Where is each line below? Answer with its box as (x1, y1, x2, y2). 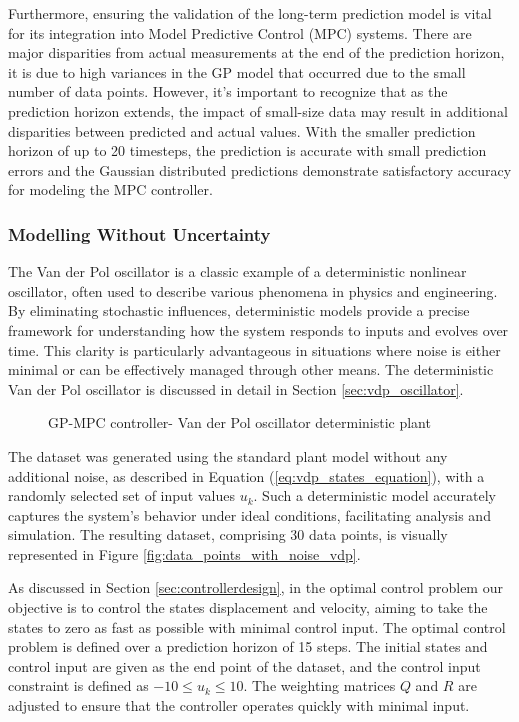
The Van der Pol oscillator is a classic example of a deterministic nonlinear (8, 261, 467, 282)
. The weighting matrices (243, 675, 396, 696)
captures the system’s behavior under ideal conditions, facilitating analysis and (8, 504, 491, 525)
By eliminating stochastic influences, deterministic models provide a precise (8, 300, 470, 321)
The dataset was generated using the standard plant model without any (8, 445, 448, 466)
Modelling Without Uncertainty (8, 221, 271, 246)
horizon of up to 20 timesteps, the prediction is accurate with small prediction (8, 140, 487, 161)
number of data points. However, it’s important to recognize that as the (8, 81, 448, 102)
